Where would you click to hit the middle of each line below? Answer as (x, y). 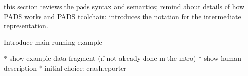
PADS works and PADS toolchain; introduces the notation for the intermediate (123, 16)
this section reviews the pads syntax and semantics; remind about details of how (124, 6)
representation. (26, 26)
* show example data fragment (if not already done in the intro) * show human (123, 58)
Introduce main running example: (54, 42)
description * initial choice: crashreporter (65, 67)
